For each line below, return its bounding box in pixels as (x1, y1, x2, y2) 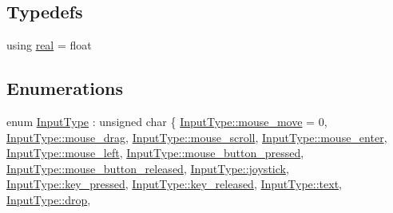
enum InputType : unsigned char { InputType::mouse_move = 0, (6, 113, 327, 129)
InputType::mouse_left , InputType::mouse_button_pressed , (6, 144, 304, 161)
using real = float (6, 37, 92, 53)
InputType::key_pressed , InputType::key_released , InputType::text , (6, 176, 343, 192)
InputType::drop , (6, 191, 91, 207)
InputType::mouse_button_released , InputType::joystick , (6, 160, 289, 176)
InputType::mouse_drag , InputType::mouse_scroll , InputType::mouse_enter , (6, 128, 387, 145)
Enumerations (6, 76, 124, 101)
